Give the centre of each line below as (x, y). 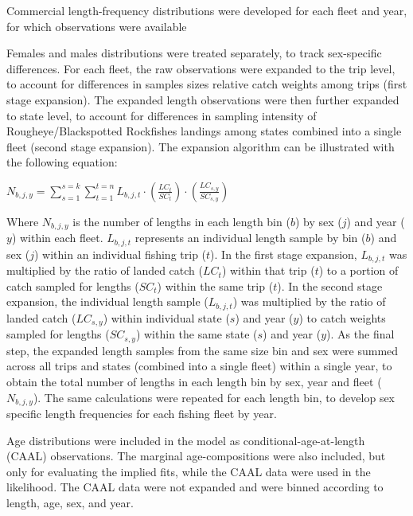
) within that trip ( (268, 270)
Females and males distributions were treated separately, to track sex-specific (194, 53)
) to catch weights (342, 317)
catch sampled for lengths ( (73, 285)
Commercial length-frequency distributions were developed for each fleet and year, (207, 10)
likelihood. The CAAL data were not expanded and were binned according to (195, 487)
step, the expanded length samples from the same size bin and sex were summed (203, 350)
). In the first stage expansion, (284, 254)
